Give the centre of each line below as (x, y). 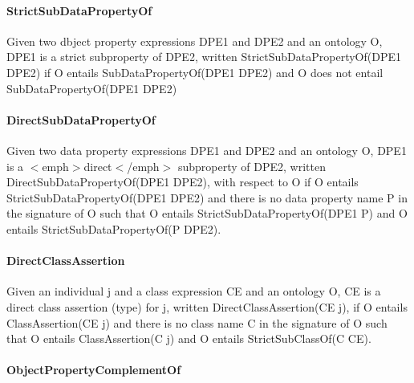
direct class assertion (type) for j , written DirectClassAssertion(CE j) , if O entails (207, 306)
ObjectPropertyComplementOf (94, 370)
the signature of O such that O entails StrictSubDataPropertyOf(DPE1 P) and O (207, 213)
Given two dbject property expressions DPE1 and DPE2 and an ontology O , (195, 41)
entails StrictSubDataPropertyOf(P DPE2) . (114, 228)
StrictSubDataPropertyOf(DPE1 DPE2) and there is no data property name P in (207, 197)
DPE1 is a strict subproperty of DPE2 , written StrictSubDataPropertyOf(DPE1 (204, 57)
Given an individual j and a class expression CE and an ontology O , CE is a (194, 291)
